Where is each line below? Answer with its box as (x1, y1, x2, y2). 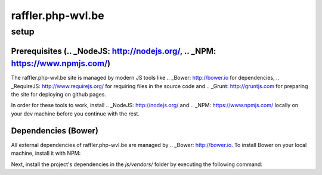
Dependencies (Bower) (11, 126, 98, 136)
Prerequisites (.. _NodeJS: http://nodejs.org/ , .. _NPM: (11, 46, 216, 56)
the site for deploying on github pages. (11, 91, 107, 98)
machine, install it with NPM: (11, 149, 81, 157)
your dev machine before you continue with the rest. (11, 110, 140, 117)
